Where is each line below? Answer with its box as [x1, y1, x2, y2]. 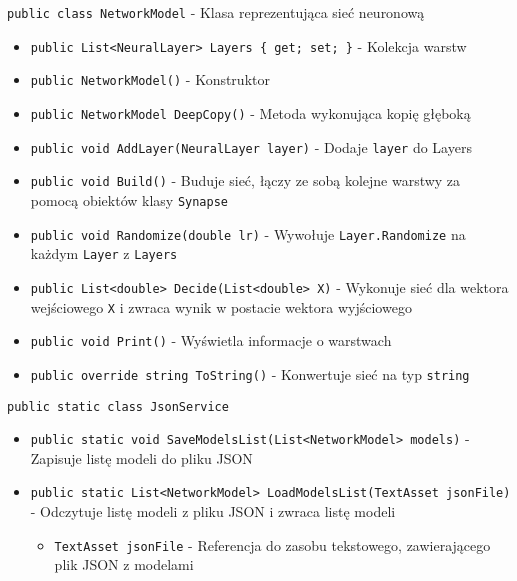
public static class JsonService [7, 399, 229, 414]
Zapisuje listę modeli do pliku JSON [30, 447, 253, 468]
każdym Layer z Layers [30, 243, 178, 264]
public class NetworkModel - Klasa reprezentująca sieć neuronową [7, 2, 425, 22]
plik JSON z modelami [54, 554, 194, 575]
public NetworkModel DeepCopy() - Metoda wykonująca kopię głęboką [30, 102, 471, 123]
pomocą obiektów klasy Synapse [30, 189, 228, 210]
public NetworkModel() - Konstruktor [30, 69, 270, 90]
